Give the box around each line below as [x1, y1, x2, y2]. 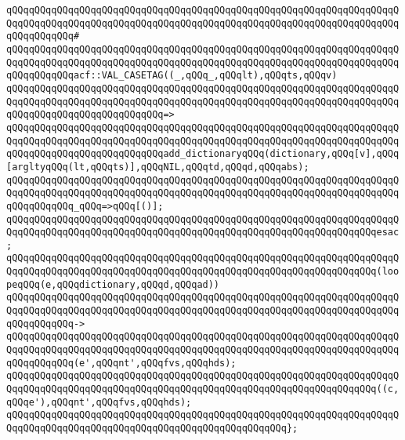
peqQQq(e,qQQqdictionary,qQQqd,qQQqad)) [6, 278, 220, 290]
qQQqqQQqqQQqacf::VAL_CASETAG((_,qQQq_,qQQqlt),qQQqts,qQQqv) [6, 70, 338, 82]
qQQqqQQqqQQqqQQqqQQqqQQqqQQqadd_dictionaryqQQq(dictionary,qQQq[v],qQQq [6, 148, 400, 160]
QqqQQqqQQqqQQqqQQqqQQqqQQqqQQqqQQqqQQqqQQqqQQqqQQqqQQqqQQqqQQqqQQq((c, [6, 384, 400, 395]
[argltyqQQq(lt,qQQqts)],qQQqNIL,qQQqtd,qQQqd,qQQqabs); [6, 161, 309, 173]
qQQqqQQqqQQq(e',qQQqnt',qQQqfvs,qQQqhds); [6, 357, 237, 369]
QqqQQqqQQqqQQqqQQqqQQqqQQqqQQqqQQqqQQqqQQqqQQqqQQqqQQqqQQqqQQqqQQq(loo [6, 266, 400, 278]
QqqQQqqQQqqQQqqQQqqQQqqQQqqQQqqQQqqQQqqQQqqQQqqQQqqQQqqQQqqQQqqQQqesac [6, 227, 400, 238]
